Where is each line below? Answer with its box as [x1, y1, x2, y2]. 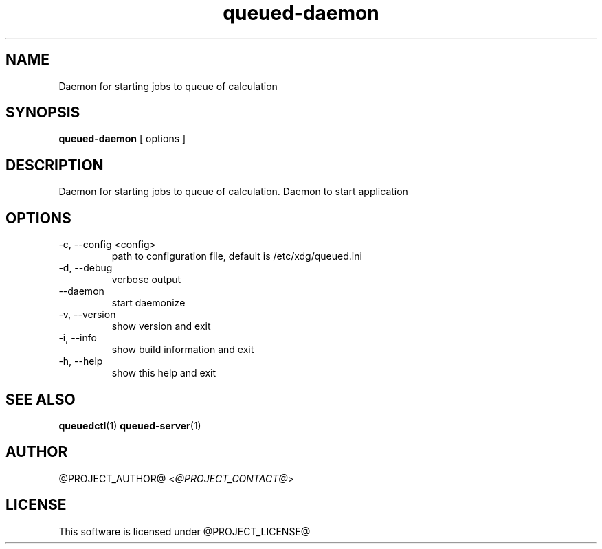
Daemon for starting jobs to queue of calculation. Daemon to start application [58, 186, 408, 198]
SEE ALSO [5, 390, 76, 408]
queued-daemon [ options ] [58, 133, 186, 145]
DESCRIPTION [5, 156, 104, 174]
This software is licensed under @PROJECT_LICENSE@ [58, 525, 311, 537]
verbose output [111, 273, 181, 286]
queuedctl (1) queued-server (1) [58, 419, 201, 432]
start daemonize [111, 297, 186, 309]
